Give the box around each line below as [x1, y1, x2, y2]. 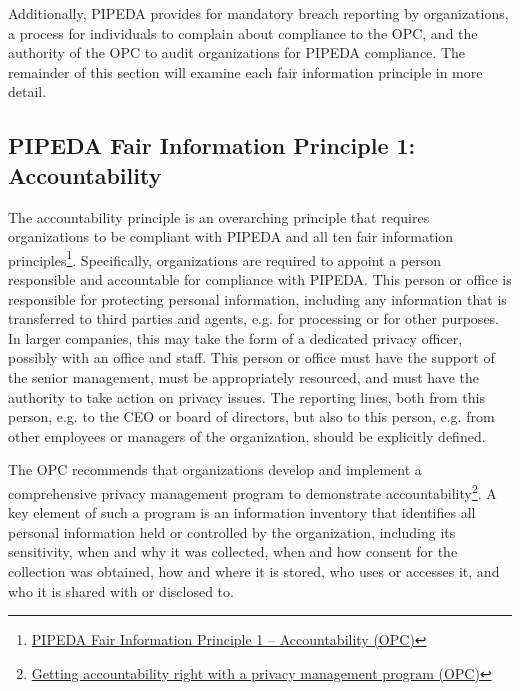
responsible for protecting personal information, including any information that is [8, 288, 507, 309]
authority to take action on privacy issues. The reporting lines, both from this [8, 386, 485, 407]
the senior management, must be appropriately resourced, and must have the [8, 366, 480, 387]
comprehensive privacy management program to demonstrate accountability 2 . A [8, 479, 497, 503]
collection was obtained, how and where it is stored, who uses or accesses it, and [8, 560, 500, 581]
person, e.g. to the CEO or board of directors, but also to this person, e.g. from [8, 406, 495, 427]
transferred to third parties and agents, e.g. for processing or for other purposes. [8, 308, 500, 329]
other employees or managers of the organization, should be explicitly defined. [8, 425, 486, 446]
